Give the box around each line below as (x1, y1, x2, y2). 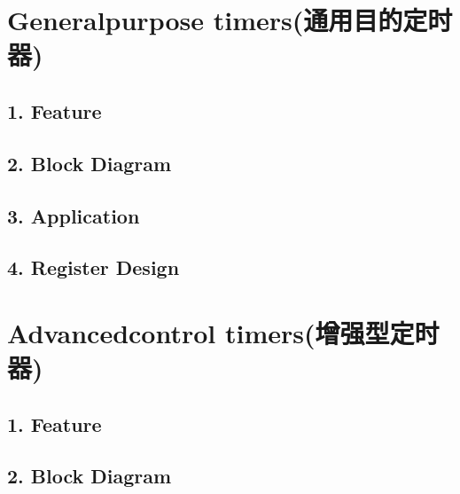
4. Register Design (7, 254, 180, 281)
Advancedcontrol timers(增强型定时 (7, 314, 440, 350)
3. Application (7, 201, 140, 229)
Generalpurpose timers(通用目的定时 (7, 2, 453, 38)
